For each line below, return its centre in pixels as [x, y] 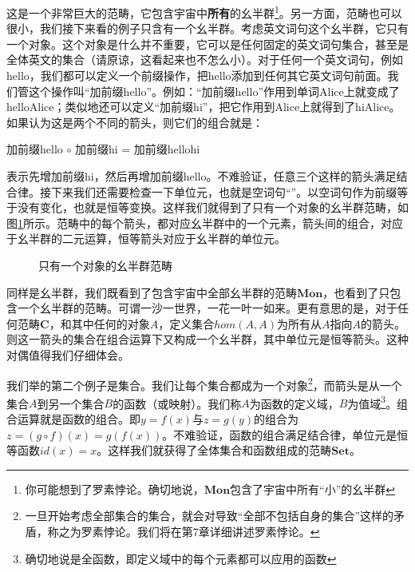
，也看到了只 [356, 292]
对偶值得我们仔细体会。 [68, 354]
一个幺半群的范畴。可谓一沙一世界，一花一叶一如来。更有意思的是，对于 [207, 308]
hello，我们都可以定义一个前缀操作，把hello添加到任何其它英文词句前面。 [197, 75]
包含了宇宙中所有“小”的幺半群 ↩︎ [313, 489]
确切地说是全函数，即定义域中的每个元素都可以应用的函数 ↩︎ [181, 558]
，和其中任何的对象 [99, 323]
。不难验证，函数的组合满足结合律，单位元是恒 [285, 434]
